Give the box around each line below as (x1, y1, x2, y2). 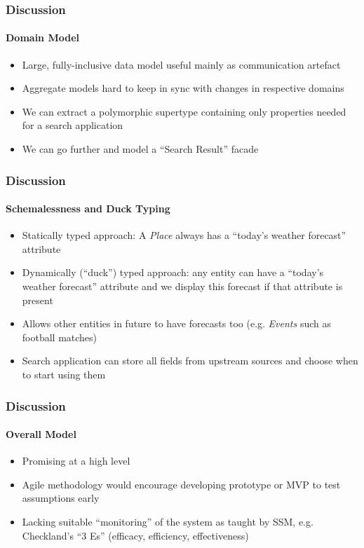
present (22, 292, 53, 307)
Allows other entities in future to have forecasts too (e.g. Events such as (22, 316, 331, 331)
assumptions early (22, 491, 100, 505)
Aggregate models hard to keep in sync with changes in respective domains (22, 81, 344, 95)
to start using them (22, 367, 106, 381)
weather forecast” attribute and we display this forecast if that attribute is (22, 279, 343, 294)
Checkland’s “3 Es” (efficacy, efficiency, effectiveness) (22, 528, 249, 542)
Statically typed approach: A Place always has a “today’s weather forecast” (22, 228, 346, 242)
